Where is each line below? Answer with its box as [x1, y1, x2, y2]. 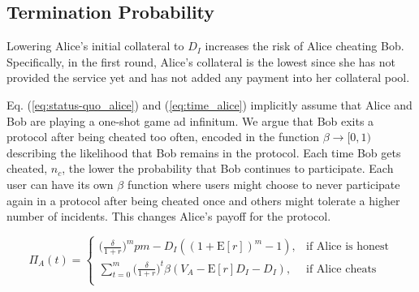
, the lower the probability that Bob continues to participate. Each [62, 160, 394, 177]
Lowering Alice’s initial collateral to [6, 37, 184, 54]
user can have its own [6, 175, 114, 192]
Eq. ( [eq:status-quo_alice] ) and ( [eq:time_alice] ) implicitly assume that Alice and [6, 96, 413, 113]
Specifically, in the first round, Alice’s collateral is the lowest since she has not [6, 53, 395, 70]
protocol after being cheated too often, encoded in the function [6, 128, 320, 145]
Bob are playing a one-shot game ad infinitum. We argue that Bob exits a [6, 112, 374, 129]
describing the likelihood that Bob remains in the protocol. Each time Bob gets [6, 144, 401, 161]
